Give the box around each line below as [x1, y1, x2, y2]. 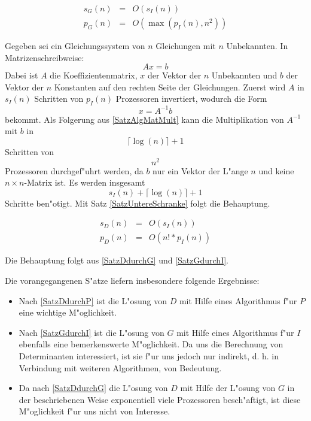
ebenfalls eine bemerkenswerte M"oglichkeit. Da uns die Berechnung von [19, 338, 283, 350]
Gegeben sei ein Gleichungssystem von [5, 40, 145, 52]
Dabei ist [5, 69, 38, 81]
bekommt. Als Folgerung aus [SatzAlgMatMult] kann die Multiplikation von [5, 113, 284, 125]
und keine [258, 164, 294, 177]
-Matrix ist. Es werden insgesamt [24, 176, 145, 189]
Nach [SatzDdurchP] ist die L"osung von [19, 294, 167, 307]
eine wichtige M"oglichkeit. [19, 306, 117, 319]
